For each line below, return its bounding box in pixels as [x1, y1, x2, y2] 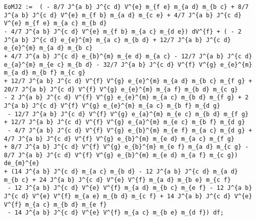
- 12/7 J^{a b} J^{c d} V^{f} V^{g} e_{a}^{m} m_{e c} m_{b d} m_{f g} [7, 110, 249, 118]
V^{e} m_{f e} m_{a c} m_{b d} [4, 20, 107, 27]
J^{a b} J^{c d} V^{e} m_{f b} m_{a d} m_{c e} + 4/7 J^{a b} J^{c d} [4, 11, 242, 19]
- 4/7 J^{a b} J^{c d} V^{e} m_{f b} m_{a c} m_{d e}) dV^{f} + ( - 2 [4, 28, 242, 35]
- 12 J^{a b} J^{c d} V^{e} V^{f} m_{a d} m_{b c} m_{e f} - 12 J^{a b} [7, 184, 253, 192]
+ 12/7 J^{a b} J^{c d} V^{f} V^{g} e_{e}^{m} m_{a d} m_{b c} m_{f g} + [4, 77, 253, 85]
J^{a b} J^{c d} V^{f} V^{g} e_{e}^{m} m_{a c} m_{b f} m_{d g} [4, 102, 220, 109]
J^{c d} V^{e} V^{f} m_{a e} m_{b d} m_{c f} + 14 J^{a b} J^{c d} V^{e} [4, 193, 253, 200]
